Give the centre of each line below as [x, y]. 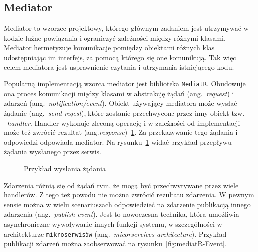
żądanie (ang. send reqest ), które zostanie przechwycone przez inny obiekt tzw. [124, 113]
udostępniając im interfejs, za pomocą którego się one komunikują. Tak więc [120, 57]
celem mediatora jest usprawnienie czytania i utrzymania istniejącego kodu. [119, 67]
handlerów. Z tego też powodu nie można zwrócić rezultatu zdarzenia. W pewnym [129, 195]
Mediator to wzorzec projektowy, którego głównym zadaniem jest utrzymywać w [126, 28]
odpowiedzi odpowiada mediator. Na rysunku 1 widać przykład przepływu [118, 142]
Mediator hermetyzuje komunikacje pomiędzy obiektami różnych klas [109, 47]
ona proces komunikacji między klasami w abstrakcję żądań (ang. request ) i [119, 93]
